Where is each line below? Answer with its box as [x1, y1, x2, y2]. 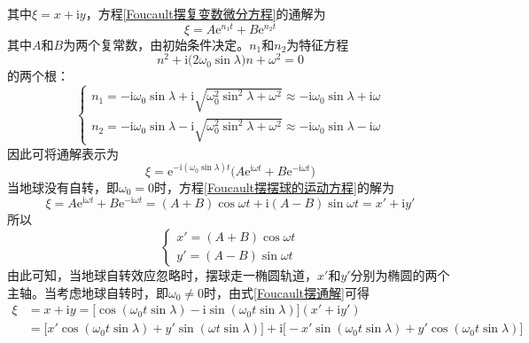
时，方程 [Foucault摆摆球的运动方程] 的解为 [154, 177, 394, 196]
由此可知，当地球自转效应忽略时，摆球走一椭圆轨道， [7, 265, 317, 284]
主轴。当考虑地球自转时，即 [7, 283, 168, 301]
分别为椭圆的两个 [350, 265, 450, 284]
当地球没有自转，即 [7, 177, 119, 196]
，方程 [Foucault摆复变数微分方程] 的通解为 [85, 4, 326, 22]
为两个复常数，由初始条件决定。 [63, 35, 250, 53]
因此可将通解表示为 [7, 144, 119, 162]
